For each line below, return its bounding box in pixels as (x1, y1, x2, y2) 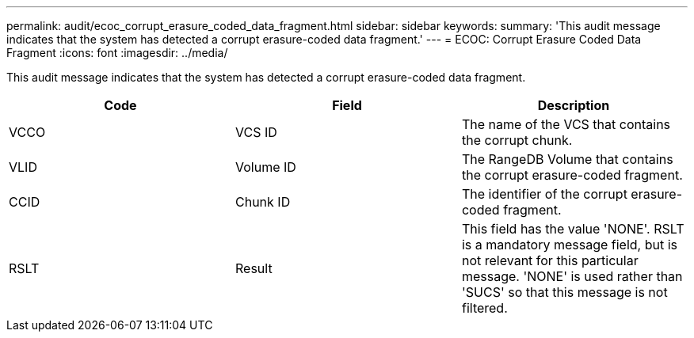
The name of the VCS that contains (461, 116, 671, 132)
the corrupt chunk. (461, 132, 573, 148)
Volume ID (235, 159, 296, 175)
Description (537, 97, 610, 113)
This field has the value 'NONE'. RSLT (461, 221, 684, 237)
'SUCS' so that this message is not (461, 284, 668, 300)
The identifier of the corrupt (461, 186, 627, 202)
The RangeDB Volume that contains (461, 151, 673, 167)
